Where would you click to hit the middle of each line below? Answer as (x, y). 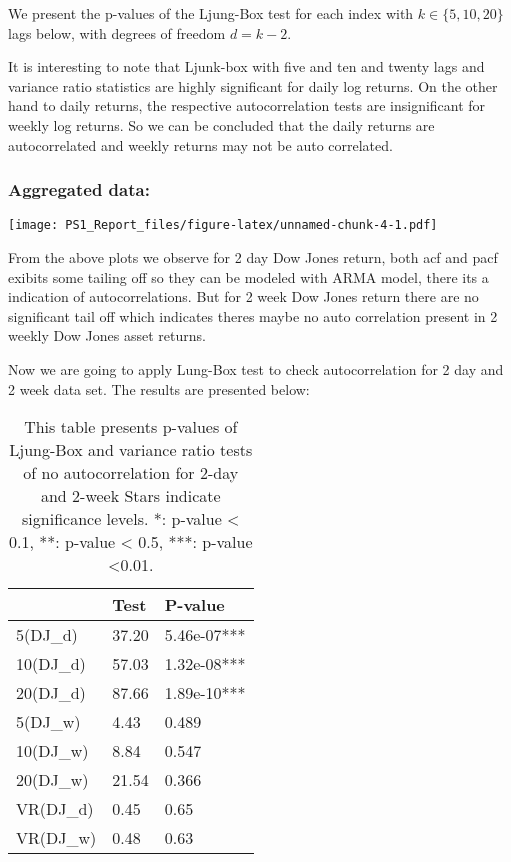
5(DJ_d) (47, 635)
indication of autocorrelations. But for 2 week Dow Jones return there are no (243, 296)
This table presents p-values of (131, 427)
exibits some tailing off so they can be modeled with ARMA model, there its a (248, 276)
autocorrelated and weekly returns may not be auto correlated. (200, 144)
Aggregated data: (79, 189)
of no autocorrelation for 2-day (131, 473)
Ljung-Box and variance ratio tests (131, 450)
